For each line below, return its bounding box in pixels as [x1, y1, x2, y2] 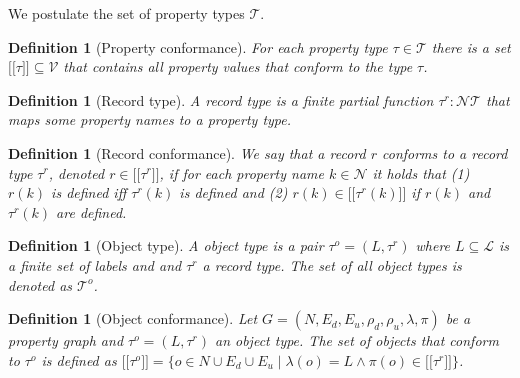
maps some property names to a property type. [8, 109, 292, 130]
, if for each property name [159, 162, 324, 183]
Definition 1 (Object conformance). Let [8, 308, 258, 329]
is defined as [41, 349, 117, 370]
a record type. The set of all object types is [202, 254, 462, 275]
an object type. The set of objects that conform [214, 330, 499, 351]
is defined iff [51, 182, 127, 203]
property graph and [8, 330, 124, 351]
